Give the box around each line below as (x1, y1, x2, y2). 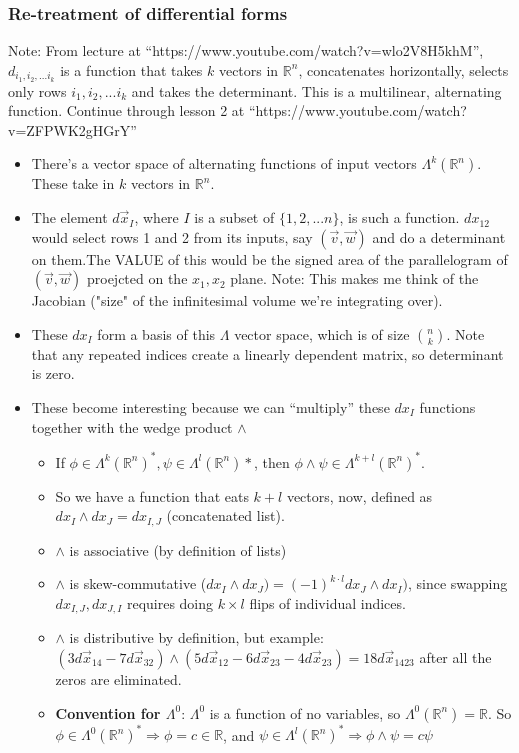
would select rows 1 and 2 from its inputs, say (31, 226, 313, 247)
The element (31, 207, 108, 228)
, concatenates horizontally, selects (298, 59, 509, 80)
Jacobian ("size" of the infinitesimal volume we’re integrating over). (31, 290, 443, 311)
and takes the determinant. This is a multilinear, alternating (131, 80, 502, 101)
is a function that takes (60, 59, 203, 80)
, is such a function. (339, 207, 460, 228)
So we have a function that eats (55, 485, 249, 506)
